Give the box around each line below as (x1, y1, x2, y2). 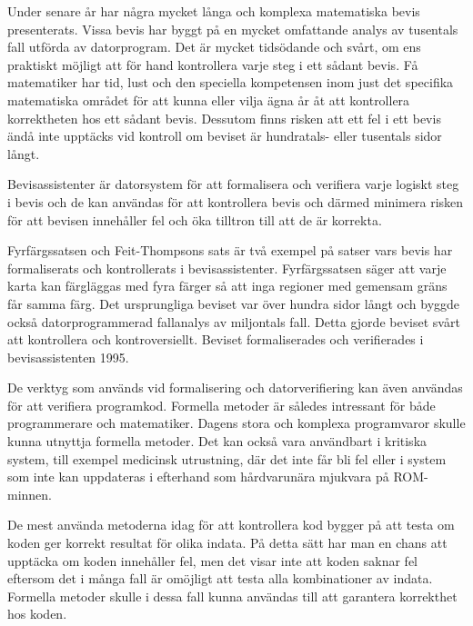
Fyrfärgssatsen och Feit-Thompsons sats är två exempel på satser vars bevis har (7, 241, 453, 260)
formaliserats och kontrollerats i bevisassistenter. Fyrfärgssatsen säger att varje (7, 258, 447, 277)
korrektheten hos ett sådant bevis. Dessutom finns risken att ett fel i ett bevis (7, 108, 441, 127)
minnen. (7, 484, 53, 503)
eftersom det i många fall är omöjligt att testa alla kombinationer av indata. (7, 569, 433, 588)
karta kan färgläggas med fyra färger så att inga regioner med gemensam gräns (7, 276, 448, 295)
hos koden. (7, 604, 67, 623)
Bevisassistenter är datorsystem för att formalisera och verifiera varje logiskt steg (7, 174, 459, 194)
